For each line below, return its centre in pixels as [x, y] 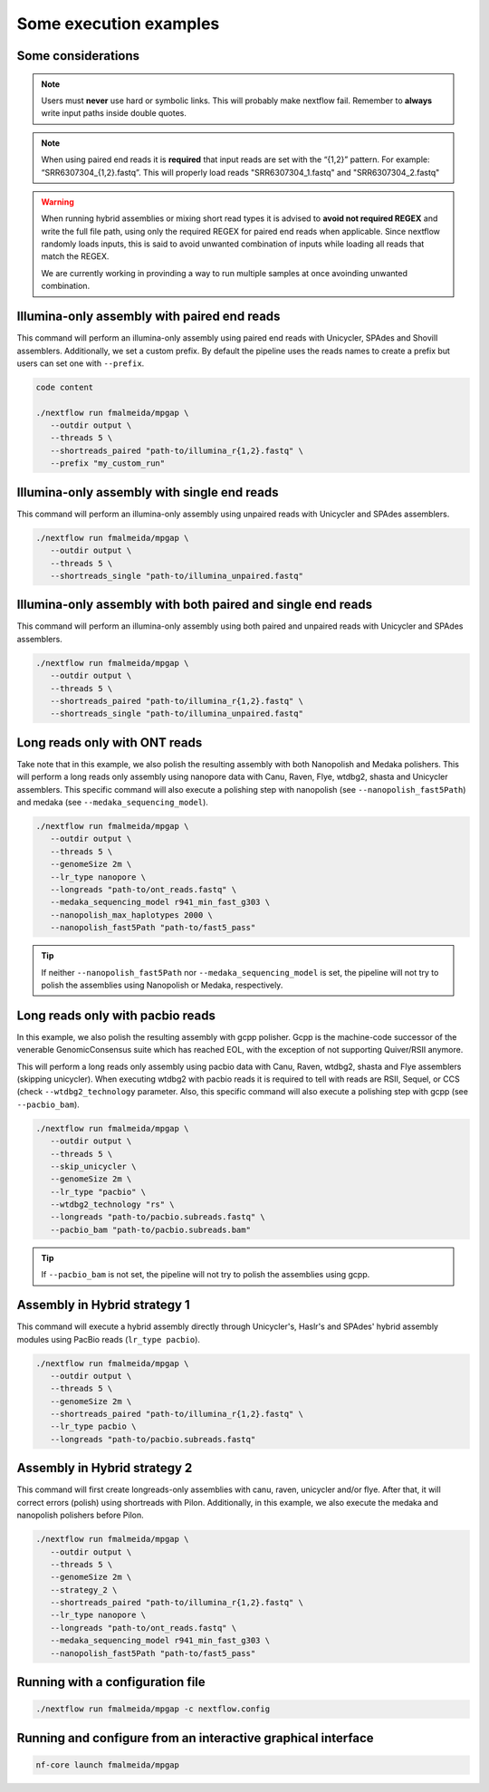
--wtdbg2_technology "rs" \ [113, 1204]
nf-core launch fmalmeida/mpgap [108, 1765]
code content [65, 387]
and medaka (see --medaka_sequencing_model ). [112, 803]
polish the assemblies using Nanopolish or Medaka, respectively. [162, 985]
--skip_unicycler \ [93, 1166]
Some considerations [78, 56]
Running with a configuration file [111, 1682]
